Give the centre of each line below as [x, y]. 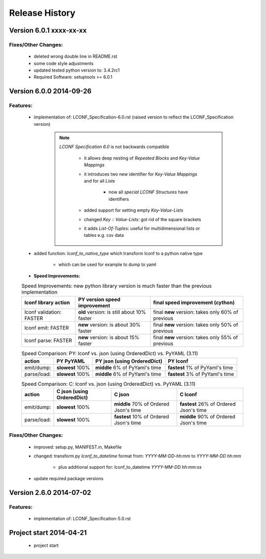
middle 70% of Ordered [142, 404]
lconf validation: [43, 312]
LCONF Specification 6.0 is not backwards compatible [114, 147]
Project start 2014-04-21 [48, 533]
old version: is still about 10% [112, 312]
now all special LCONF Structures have [148, 192]
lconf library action [47, 302]
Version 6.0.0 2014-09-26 [50, 91]
